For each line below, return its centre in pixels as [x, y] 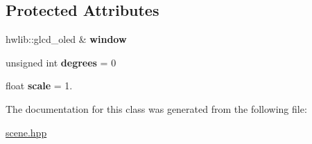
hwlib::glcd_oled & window [66, 39]
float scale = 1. [39, 85]
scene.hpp [26, 132]
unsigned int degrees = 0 [61, 62]
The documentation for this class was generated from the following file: [156, 108]
